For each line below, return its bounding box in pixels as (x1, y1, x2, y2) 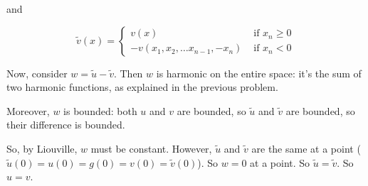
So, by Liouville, (6, 141, 78, 155)
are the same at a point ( (251, 141, 361, 155)
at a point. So (250, 155, 310, 170)
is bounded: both (63, 103, 137, 118)
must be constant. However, (90, 141, 212, 155)
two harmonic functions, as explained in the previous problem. (6, 80, 278, 94)
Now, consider (6, 65, 68, 80)
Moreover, (6, 103, 50, 118)
